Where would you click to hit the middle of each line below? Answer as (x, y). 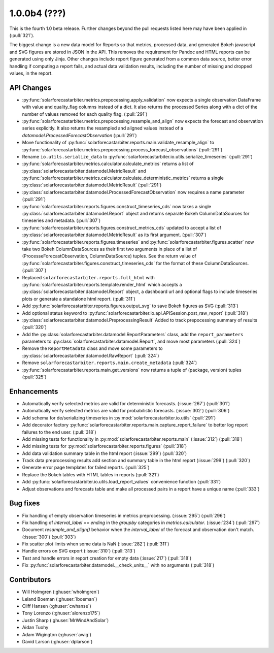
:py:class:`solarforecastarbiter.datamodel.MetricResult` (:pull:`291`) (92, 185)
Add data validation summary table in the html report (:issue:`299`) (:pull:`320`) (105, 453)
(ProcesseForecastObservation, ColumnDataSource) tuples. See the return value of (109, 256)
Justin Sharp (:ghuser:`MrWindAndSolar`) (65, 620)
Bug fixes (25, 503)
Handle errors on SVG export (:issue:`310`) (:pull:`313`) (79, 551)
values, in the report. (31, 73)
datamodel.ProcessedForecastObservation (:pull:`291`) (79, 135)
